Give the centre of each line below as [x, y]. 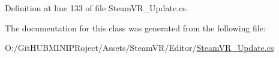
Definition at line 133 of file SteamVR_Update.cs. [97, 8]
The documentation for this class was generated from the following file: [135, 28]
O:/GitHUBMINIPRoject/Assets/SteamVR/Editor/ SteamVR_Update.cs [139, 48]
